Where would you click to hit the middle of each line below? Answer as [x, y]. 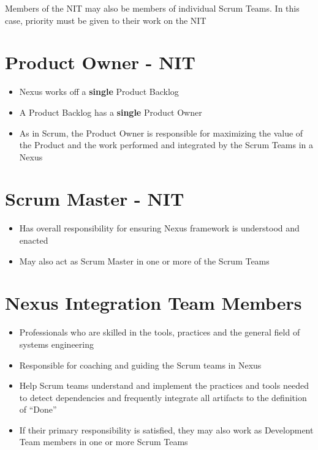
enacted [34, 240]
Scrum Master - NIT [95, 199]
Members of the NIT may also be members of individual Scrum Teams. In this [152, 8]
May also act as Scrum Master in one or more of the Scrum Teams [144, 261]
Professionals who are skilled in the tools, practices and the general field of [160, 332]
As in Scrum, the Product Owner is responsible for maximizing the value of [161, 133]
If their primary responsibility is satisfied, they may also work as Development [166, 429]
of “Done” [38, 409]
